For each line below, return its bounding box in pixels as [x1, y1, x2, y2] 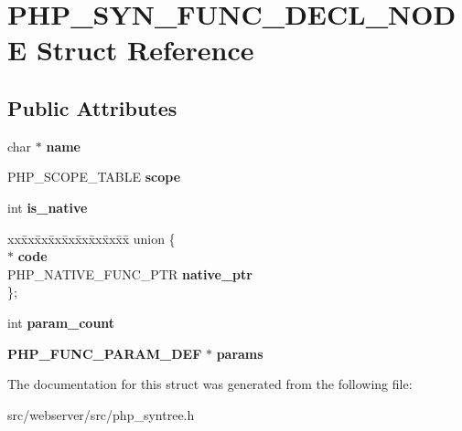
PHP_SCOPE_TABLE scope [7, 167, 181, 186]
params [216, 343, 263, 363]
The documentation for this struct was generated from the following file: [7, 374, 413, 394]
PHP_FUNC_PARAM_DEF [7, 343, 202, 363]
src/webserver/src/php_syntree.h [7, 405, 195, 424]
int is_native [7, 197, 88, 216]
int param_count [7, 312, 115, 331]
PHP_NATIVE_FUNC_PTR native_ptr [7, 264, 252, 283]
